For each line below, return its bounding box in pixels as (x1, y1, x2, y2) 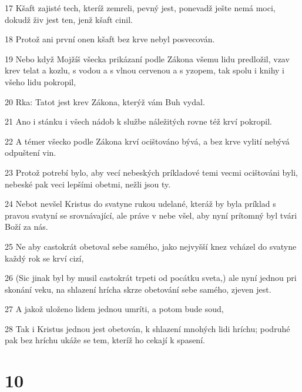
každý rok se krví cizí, (5, 252, 84, 264)
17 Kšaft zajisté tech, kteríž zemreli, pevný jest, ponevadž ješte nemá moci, (5, 2, 276, 14)
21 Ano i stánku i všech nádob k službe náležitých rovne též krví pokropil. (5, 115, 272, 128)
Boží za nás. (5, 220, 48, 233)
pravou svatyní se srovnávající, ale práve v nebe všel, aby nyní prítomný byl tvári (5, 209, 297, 221)
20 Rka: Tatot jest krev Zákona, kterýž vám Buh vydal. (5, 95, 205, 108)
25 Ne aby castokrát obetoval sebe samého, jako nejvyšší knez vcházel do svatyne (5, 240, 297, 252)
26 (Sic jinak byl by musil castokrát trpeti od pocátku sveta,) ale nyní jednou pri (5, 272, 297, 284)
